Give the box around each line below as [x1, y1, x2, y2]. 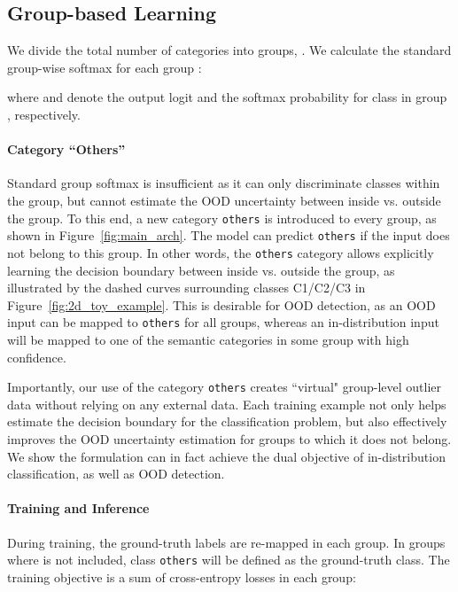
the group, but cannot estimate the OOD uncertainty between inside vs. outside [7, 191, 441, 209]
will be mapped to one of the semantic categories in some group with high [7, 330, 409, 348]
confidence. [7, 347, 66, 366]
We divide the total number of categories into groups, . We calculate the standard [7, 41, 452, 59]
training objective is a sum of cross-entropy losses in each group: [7, 567, 356, 586]
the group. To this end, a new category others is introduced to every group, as [7, 208, 437, 227]
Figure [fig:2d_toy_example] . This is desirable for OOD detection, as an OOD [7, 295, 436, 314]
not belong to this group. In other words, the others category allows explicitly [7, 243, 434, 261]
